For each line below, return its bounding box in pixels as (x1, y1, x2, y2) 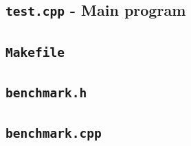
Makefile (5, 45, 65, 60)
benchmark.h (5, 86, 87, 101)
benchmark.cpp (5, 126, 102, 141)
